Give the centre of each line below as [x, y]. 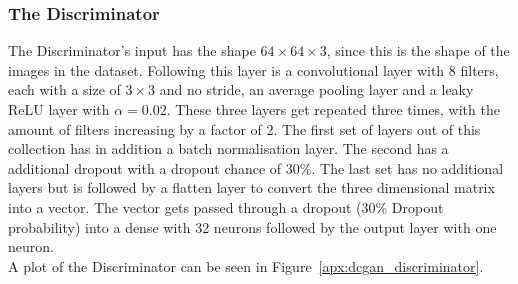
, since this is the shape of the [418, 50]
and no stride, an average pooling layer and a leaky [316, 89]
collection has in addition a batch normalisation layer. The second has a [228, 148]
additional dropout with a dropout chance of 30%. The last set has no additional [256, 167]
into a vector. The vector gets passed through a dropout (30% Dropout [226, 206]
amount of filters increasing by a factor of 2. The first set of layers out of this [244, 128]
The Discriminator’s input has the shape [132, 50]
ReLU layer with [59, 109]
